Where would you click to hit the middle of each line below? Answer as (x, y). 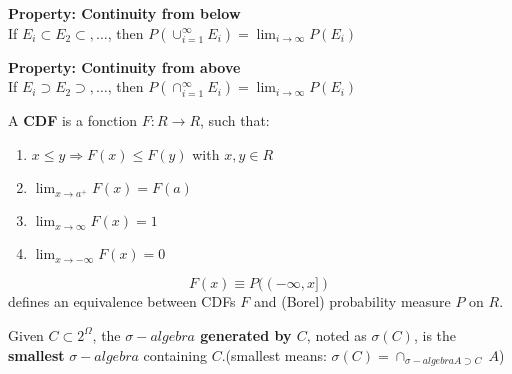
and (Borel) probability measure (352, 301)
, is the (435, 334)
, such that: (235, 120)
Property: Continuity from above (124, 66)
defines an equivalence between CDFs (122, 301)
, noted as (336, 334)
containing (175, 354)
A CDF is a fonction (73, 120)
